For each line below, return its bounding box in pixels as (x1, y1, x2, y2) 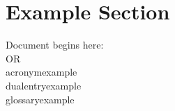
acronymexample (6, 65, 77, 79)
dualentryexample (6, 78, 82, 92)
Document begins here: (6, 37, 104, 52)
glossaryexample (6, 92, 75, 106)
